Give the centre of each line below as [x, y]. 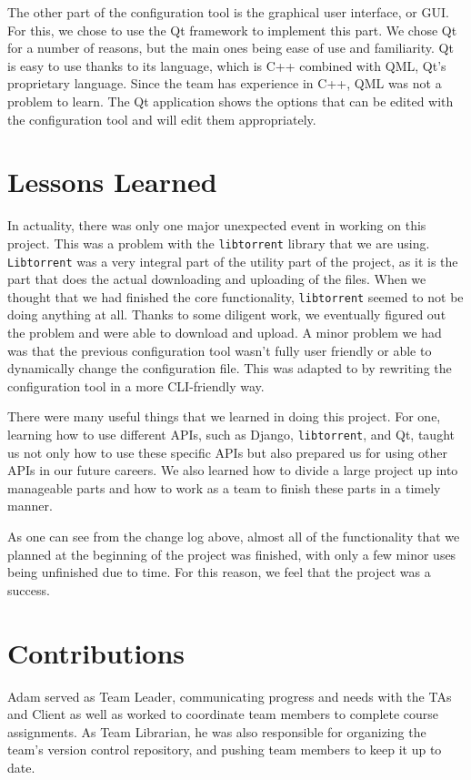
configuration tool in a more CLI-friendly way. [136, 385]
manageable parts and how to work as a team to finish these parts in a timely [224, 487]
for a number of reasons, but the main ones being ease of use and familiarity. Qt [230, 48]
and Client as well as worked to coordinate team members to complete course [223, 714]
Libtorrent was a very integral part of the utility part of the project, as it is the [233, 261]
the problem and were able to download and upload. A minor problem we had [225, 333]
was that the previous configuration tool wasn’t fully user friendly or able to [220, 350]
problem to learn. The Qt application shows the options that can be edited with [230, 101]
